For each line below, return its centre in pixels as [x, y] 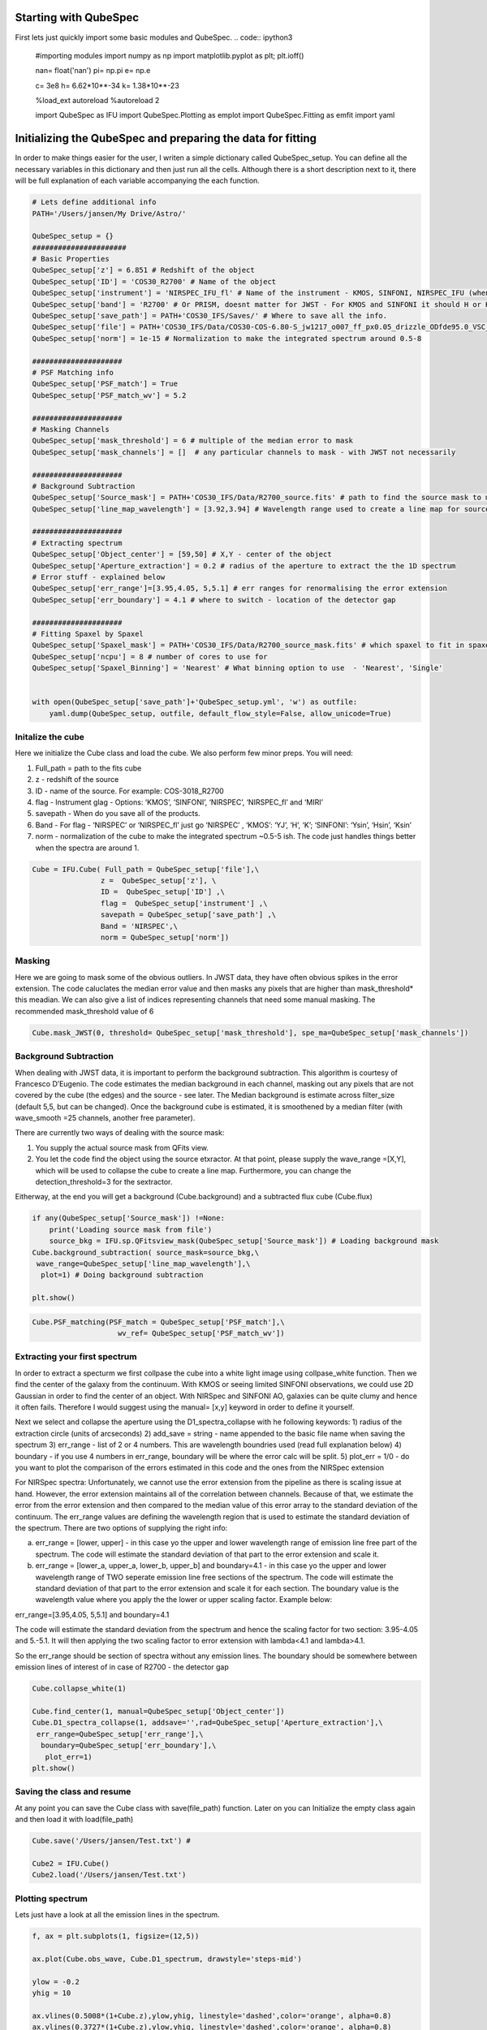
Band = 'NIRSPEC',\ [139, 926]
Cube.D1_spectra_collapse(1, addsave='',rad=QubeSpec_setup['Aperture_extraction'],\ [207, 1723]
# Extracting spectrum [77, 543]
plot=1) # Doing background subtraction [122, 1275]
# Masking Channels [71, 429]
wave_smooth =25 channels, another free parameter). [105, 1118]
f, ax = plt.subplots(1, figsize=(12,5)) [116, 1936]
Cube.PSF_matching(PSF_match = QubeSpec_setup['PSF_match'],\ [158, 1322]
